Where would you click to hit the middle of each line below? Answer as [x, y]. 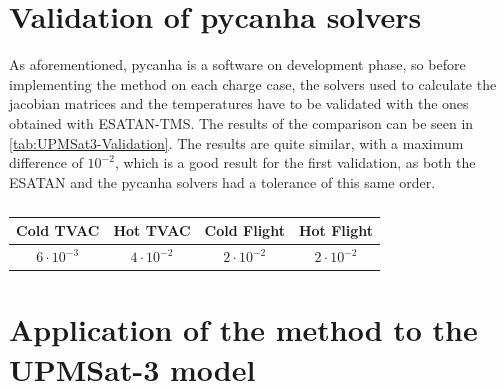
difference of [46, 162]
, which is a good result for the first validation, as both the [295, 162]
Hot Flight [336, 230]
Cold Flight [244, 230]
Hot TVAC [152, 230]
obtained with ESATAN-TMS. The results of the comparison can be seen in [241, 122]
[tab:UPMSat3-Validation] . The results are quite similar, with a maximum [236, 142]
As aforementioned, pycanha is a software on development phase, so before [237, 64]
